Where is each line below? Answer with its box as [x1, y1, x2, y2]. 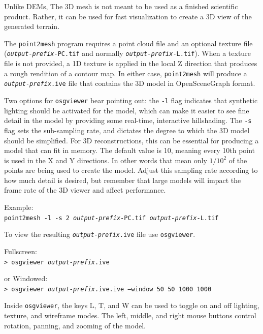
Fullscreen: [4, 246, 37, 256]
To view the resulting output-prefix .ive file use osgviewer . [4, 229, 195, 239]
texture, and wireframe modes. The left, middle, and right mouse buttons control [4, 310, 256, 321]
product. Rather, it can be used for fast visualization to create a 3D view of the [4, 11, 252, 21]
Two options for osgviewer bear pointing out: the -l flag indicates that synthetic [4, 95, 258, 105]
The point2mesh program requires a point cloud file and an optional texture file [4, 38, 253, 48]
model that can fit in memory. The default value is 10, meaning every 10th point [4, 145, 255, 156]
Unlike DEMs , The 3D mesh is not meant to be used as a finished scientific [4, 1, 238, 11]
